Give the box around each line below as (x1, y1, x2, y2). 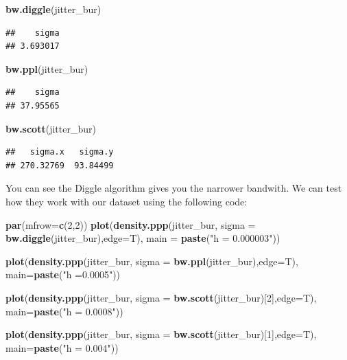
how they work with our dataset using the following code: (5, 194, 248, 208)
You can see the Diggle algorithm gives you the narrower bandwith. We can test (5, 181, 342, 195)
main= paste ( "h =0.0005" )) (5, 267, 121, 282)
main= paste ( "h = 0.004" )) (5, 340, 119, 355)
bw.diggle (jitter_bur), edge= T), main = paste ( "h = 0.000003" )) (5, 231, 280, 245)
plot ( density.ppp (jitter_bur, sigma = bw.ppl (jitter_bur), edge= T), (5, 254, 298, 268)
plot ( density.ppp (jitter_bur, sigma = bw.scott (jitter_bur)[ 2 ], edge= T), (5, 290, 317, 304)
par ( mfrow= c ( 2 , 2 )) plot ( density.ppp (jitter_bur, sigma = (5, 217, 256, 232)
